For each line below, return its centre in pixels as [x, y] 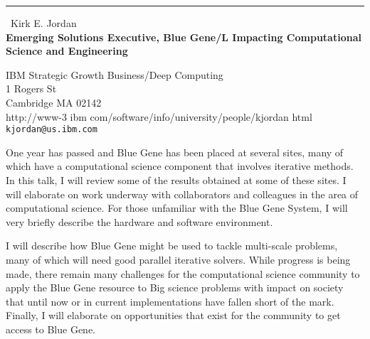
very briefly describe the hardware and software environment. [139, 221]
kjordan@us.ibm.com [52, 130]
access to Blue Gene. [51, 329]
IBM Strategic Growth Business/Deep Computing [115, 74]
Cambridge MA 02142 [54, 102]
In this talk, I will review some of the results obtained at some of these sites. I [176, 180]
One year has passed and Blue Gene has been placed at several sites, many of [175, 152]
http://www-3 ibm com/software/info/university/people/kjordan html [159, 116]
